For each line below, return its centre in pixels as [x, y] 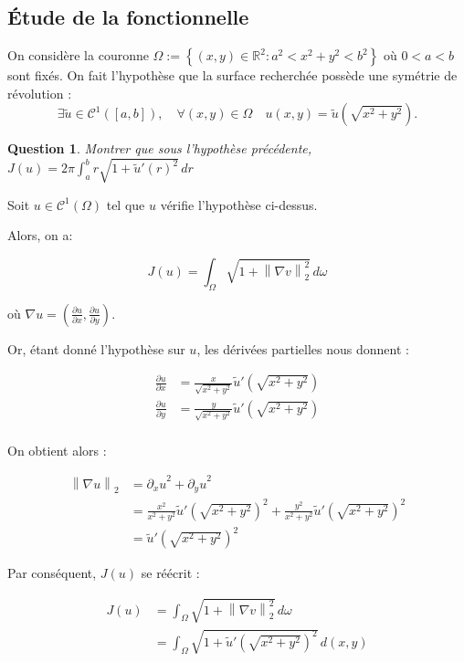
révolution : [40, 93]
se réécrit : [170, 573]
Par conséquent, [52, 573]
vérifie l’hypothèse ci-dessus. [239, 204]
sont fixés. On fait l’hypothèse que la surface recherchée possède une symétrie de [232, 75]
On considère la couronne [78, 55]
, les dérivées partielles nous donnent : [303, 348]
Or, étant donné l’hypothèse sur [96, 348]
